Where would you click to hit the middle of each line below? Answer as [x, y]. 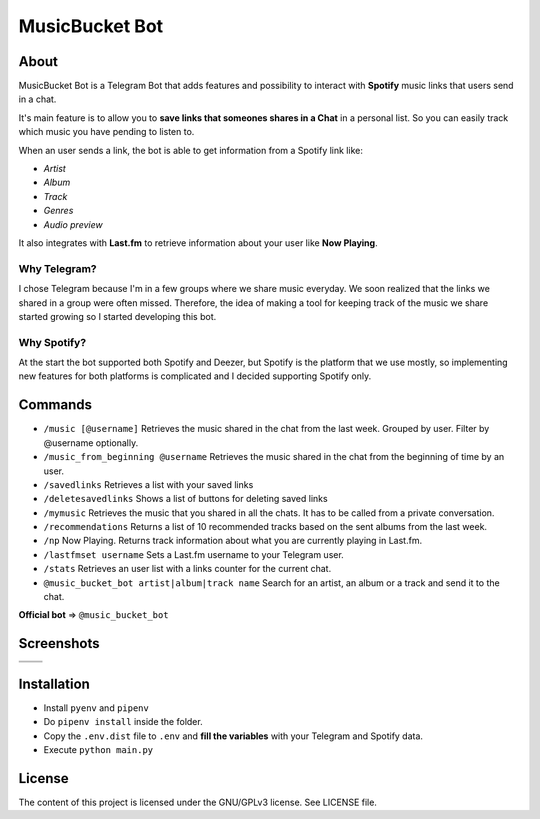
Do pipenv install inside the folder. [123, 722]
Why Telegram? [57, 268]
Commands [55, 405]
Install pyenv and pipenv [96, 707]
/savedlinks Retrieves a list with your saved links [148, 484]
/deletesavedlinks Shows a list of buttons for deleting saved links [186, 499]
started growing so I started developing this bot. [117, 316]
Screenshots [59, 643]
